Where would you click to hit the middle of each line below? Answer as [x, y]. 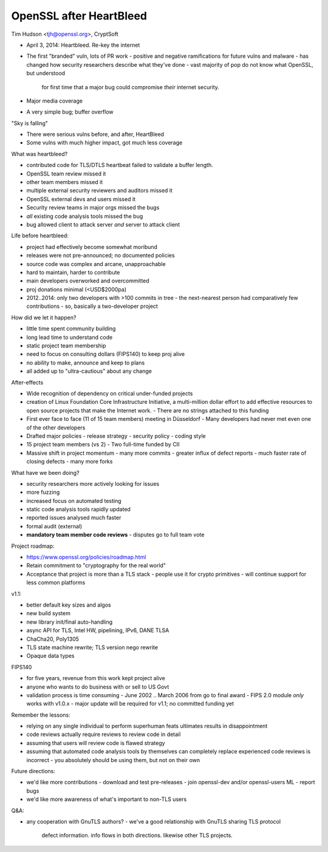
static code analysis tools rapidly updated [78, 509]
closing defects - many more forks [70, 462]
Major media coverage [55, 101]
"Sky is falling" [30, 123]
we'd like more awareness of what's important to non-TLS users [107, 799]
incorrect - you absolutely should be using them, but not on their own [113, 760]
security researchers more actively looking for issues [93, 483]
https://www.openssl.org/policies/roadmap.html [86, 557]
